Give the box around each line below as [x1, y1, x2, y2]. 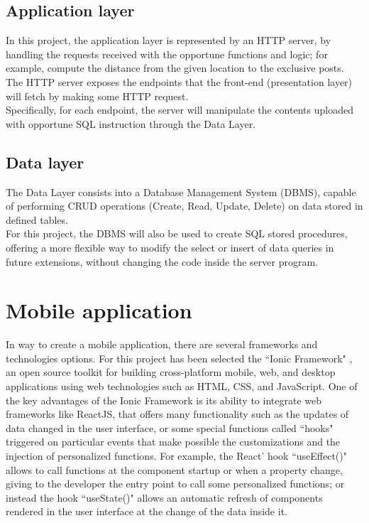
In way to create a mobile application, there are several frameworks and [6, 337, 318, 352]
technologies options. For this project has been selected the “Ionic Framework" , [6, 350, 353, 365]
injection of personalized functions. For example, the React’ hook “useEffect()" [6, 448, 347, 463]
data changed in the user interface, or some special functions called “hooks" [6, 420, 334, 435]
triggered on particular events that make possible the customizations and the [6, 434, 341, 449]
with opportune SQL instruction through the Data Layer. [6, 116, 256, 131]
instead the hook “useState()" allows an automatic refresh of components [6, 490, 323, 505]
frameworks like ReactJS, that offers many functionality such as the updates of [6, 406, 349, 421]
